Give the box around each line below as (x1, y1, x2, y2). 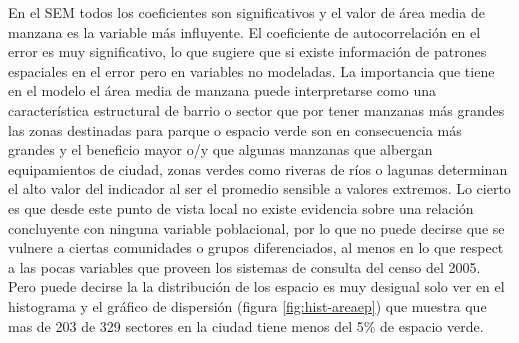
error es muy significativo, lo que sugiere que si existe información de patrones (8, 41, 487, 62)
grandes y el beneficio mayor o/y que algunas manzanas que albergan (8, 139, 433, 160)
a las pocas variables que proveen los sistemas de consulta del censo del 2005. (8, 256, 481, 277)
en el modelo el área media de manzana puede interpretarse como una (8, 80, 436, 101)
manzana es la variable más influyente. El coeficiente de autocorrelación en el (8, 21, 481, 42)
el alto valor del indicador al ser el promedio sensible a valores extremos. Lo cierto (8, 178, 511, 199)
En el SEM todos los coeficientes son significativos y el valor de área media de (8, 2, 485, 22)
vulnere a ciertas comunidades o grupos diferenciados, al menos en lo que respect (8, 237, 504, 258)
